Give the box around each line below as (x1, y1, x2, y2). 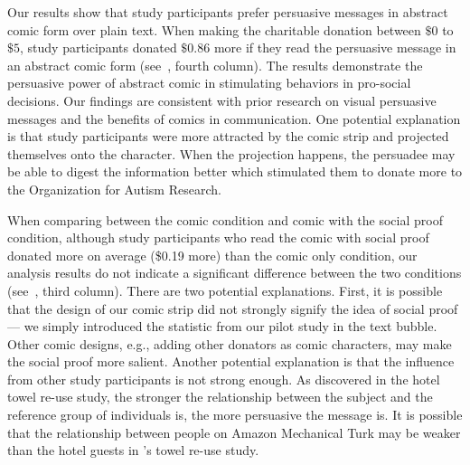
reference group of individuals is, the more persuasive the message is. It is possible (7, 405, 463, 424)
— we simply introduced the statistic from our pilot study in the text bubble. (7, 317, 437, 336)
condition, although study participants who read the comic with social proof (7, 228, 429, 247)
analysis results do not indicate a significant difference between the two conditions (7, 263, 462, 282)
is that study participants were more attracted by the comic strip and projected (7, 127, 449, 146)
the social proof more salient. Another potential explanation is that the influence (7, 352, 455, 371)
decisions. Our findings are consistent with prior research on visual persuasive (7, 90, 437, 109)
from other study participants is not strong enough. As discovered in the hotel (7, 369, 440, 388)
